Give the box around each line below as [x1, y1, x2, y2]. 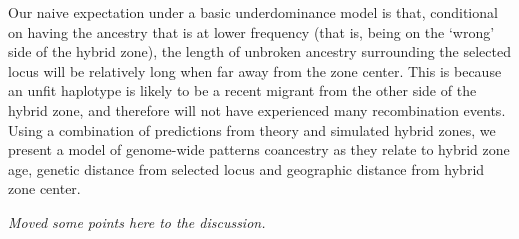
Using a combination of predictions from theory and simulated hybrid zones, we [8, 119, 496, 140]
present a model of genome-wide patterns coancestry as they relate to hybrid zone [8, 139, 510, 160]
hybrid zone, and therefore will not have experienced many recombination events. [8, 99, 506, 120]
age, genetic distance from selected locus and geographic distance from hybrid [8, 158, 485, 179]
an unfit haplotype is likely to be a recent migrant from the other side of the [8, 80, 477, 101]
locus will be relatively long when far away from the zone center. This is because [8, 60, 502, 81]
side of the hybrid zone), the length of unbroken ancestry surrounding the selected [8, 41, 511, 62]
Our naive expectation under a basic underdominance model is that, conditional [8, 2, 498, 22]
